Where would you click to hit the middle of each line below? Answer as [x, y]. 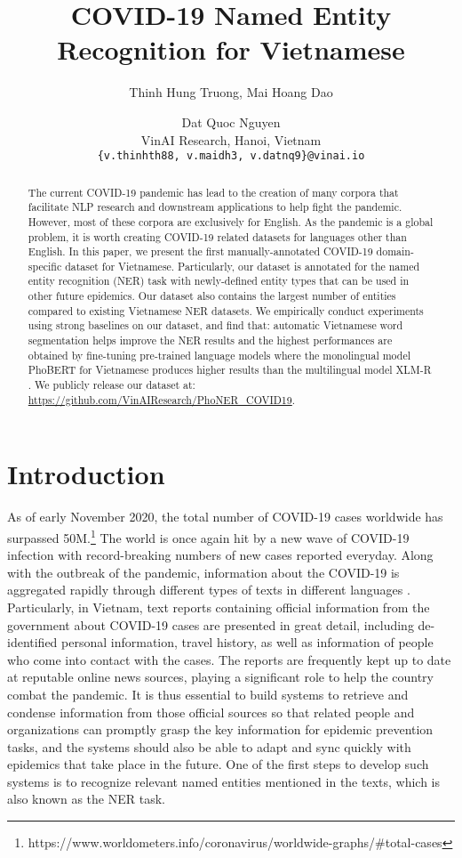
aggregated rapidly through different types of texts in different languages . [209, 590]
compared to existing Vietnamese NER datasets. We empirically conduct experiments [226, 310]
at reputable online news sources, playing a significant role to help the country [220, 677]
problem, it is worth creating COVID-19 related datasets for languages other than [217, 236]
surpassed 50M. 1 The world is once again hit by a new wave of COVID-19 [208, 536]
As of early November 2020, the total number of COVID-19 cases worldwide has [225, 517]
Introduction [86, 474]
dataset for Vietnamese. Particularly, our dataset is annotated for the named [243, 266]
